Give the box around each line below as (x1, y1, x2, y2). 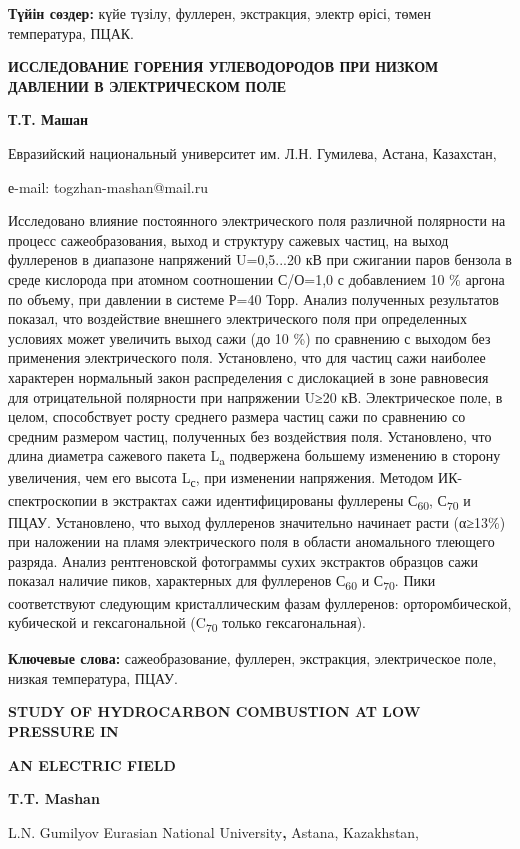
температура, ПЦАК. (8, 22, 135, 43)
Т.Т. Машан (8, 109, 89, 130)
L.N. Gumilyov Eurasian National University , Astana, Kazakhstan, (8, 821, 420, 842)
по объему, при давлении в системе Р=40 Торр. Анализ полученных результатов (8, 288, 499, 309)
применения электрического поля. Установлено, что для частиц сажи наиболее (8, 347, 486, 368)
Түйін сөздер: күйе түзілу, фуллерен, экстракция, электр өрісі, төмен (8, 3, 432, 23)
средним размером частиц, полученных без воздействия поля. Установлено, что (8, 425, 492, 446)
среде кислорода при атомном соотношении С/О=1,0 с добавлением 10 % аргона (8, 268, 505, 289)
